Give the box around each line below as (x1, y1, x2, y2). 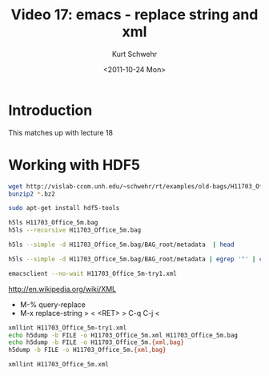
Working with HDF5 (8, 156, 141, 174)
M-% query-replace (19, 299, 86, 309)
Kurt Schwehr (111, 49, 158, 59)
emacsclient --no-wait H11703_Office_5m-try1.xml (8, 269, 178, 277)
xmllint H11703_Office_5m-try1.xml (8, 323, 127, 332)
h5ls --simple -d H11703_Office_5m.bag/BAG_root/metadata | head (8, 241, 235, 249)
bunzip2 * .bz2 (8, 190, 56, 198)
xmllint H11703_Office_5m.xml (8, 361, 110, 369)
